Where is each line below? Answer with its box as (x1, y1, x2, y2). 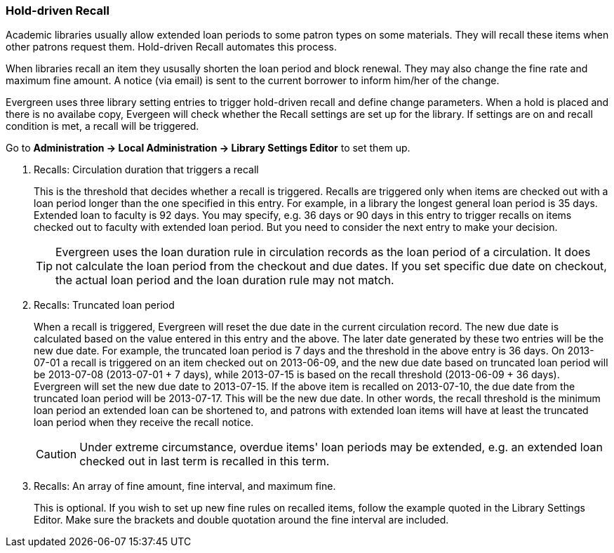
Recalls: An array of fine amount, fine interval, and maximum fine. (34, 480, 336, 493)
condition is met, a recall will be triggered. (6, 120, 199, 133)
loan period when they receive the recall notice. (34, 416, 254, 429)
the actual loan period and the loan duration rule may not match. (55, 273, 394, 288)
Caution (36, 447, 77, 462)
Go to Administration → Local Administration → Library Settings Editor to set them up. (6, 142, 411, 154)
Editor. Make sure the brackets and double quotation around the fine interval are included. (34, 514, 449, 526)
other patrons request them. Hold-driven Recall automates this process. (6, 41, 337, 53)
